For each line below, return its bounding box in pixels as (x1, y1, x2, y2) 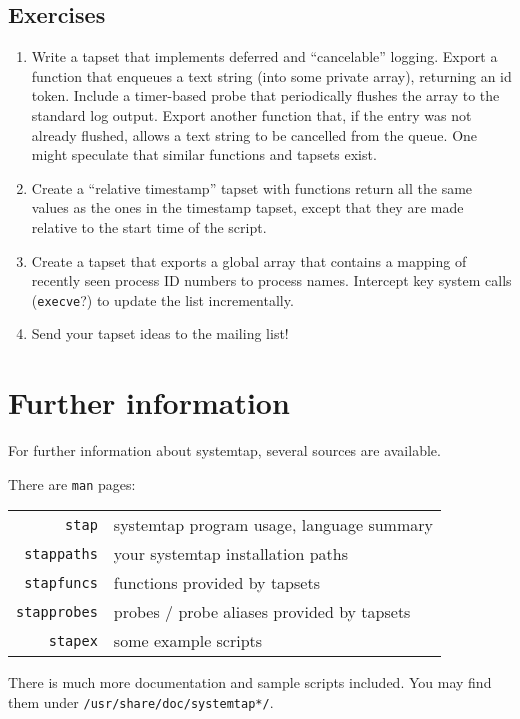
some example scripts (113, 629, 263, 653)
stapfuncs (24, 574, 98, 591)
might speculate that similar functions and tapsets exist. (31, 144, 377, 165)
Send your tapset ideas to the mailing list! (31, 323, 289, 344)
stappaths (24, 545, 98, 562)
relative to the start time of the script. (31, 216, 267, 237)
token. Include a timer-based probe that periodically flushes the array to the (31, 85, 500, 106)
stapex (48, 632, 98, 649)
